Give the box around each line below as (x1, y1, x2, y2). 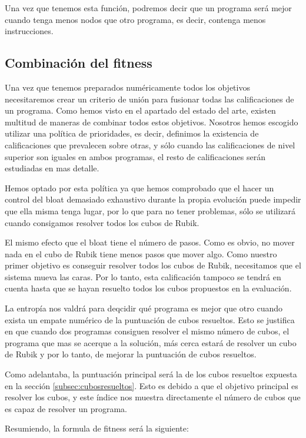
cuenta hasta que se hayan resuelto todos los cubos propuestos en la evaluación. (5, 282, 292, 294)
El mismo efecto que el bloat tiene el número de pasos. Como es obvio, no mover (5, 236, 295, 248)
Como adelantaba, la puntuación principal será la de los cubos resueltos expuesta (5, 368, 297, 380)
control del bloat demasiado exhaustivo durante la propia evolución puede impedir (5, 193, 301, 205)
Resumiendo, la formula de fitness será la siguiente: (5, 422, 189, 434)
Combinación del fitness (5, 54, 152, 72)
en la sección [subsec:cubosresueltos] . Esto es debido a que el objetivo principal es (5, 379, 298, 391)
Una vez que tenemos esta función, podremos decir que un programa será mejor (5, 2, 292, 14)
